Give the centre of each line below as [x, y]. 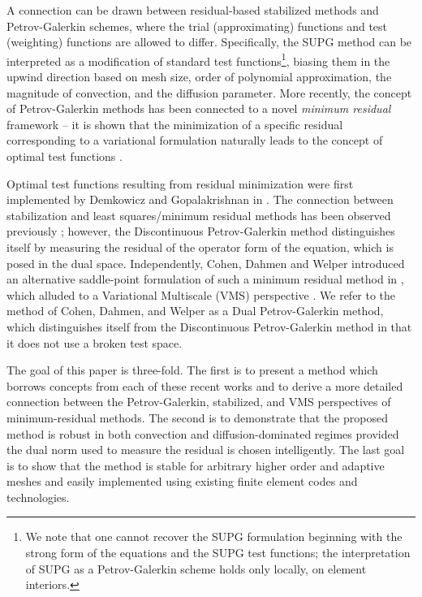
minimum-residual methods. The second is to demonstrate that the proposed [197, 417]
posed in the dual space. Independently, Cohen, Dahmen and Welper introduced [206, 263]
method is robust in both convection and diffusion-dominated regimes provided [203, 433]
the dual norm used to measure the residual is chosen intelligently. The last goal [206, 450]
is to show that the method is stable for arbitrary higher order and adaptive [196, 465]
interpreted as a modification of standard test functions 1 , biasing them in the [198, 59]
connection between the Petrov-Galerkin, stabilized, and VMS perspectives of [199, 402]
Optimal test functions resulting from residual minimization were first [180, 183]
